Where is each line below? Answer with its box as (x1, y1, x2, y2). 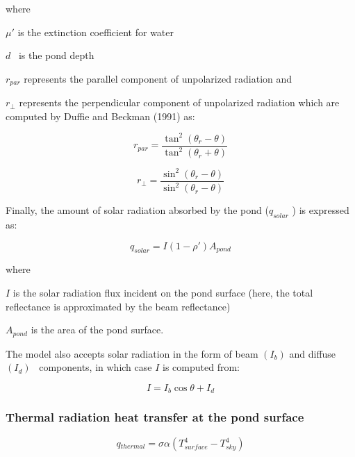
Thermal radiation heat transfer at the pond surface (6, 408, 304, 426)
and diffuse (289, 346, 336, 360)
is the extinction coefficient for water (17, 24, 174, 39)
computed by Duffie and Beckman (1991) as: (6, 108, 195, 123)
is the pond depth (18, 48, 94, 63)
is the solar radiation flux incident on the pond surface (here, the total (13, 285, 313, 300)
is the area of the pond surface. (31, 322, 164, 337)
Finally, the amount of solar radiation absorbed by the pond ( (6, 203, 269, 217)
